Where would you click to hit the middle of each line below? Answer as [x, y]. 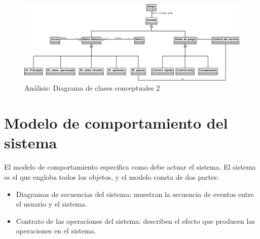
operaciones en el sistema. [56, 231]
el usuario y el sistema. [51, 204]
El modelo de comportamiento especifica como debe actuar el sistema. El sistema [130, 167]
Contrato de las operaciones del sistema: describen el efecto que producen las [135, 221]
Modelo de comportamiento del [116, 122]
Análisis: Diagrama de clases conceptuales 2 [92, 87]
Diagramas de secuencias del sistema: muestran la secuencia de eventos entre [135, 194]
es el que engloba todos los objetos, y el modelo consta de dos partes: [112, 177]
